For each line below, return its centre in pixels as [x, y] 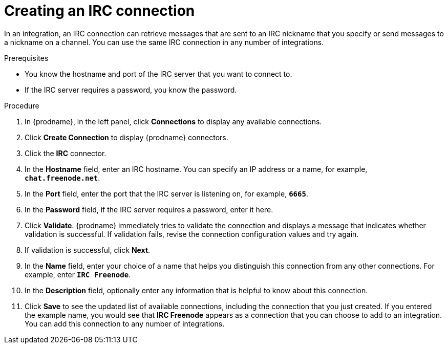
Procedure [22, 105]
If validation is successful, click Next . [88, 250]
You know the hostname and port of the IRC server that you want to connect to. [158, 74]
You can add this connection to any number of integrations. [125, 323]
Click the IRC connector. [66, 153]
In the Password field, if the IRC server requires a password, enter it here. [149, 209]
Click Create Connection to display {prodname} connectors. [126, 137]
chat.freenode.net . [62, 178]
